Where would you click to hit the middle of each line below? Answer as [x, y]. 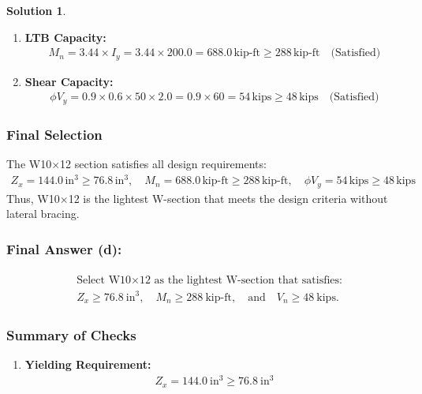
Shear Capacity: [69, 81]
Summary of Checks [71, 334]
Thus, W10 [33, 198]
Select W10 [104, 280]
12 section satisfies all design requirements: [163, 163]
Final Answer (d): [64, 248]
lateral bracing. [43, 214]
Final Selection [54, 134]
